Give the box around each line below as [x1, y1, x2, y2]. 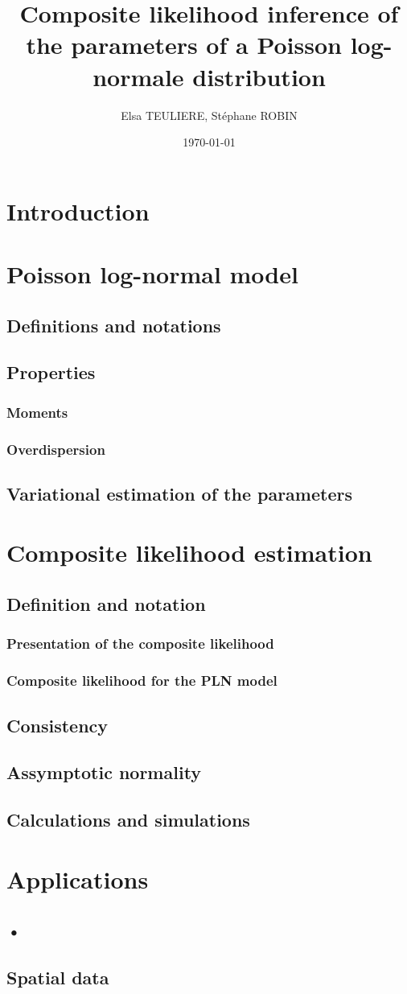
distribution [192, 60, 326, 93]
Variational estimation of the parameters [6, 481, 352, 505]
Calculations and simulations [6, 807, 250, 832]
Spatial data [6, 965, 109, 990]
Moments [6, 402, 68, 422]
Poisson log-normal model [6, 258, 298, 291]
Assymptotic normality [6, 760, 202, 785]
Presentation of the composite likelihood [6, 633, 274, 654]
